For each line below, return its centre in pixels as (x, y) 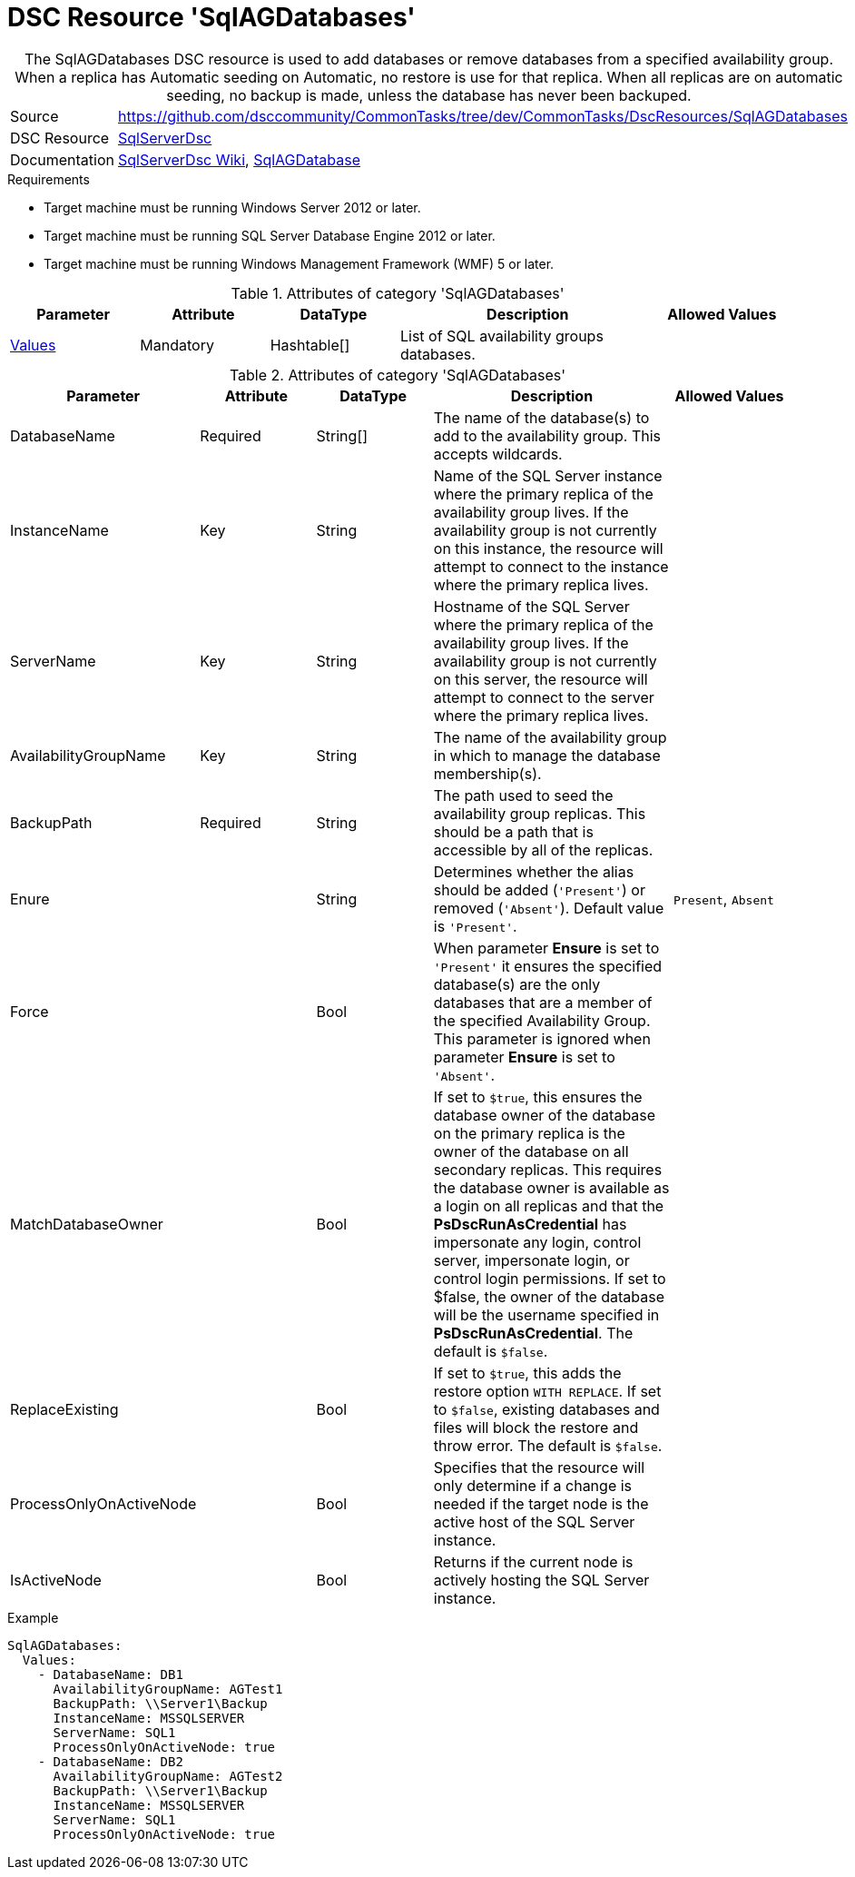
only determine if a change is (533, 1485)
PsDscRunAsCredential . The (533, 1333)
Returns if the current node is (533, 1561)
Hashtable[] (310, 345)
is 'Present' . (475, 926)
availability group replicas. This (540, 813)
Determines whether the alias (534, 871)
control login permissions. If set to (550, 1278)
